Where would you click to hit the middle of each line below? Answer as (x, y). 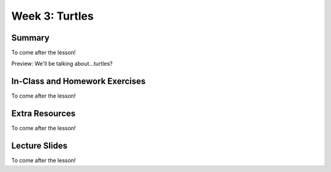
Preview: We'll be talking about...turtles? (62, 64)
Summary (30, 38)
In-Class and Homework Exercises (78, 81)
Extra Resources (44, 114)
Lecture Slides (39, 146)
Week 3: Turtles (53, 16)
